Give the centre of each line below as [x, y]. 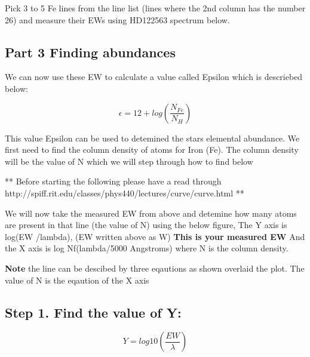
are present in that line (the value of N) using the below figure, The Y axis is [146, 225]
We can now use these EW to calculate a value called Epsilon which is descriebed [154, 77]
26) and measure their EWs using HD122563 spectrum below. [117, 19]
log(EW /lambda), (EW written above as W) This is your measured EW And [155, 236]
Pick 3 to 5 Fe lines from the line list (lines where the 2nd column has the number [155, 8]
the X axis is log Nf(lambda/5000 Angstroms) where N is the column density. [147, 248]
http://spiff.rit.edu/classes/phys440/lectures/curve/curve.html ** [125, 193]
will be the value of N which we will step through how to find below [129, 161]
